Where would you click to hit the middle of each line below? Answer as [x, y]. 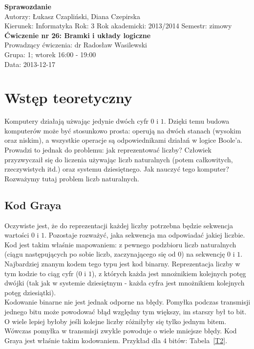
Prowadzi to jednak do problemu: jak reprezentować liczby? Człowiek [108, 150]
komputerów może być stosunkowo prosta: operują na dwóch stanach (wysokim [123, 130]
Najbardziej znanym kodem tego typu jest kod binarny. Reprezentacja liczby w [122, 264]
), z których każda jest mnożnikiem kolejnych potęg [169, 273]
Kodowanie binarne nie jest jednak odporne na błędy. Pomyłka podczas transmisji [127, 302]
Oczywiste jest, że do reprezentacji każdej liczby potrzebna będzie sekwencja [119, 225]
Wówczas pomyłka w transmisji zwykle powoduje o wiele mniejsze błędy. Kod [121, 331]
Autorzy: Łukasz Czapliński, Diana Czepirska [72, 16]
